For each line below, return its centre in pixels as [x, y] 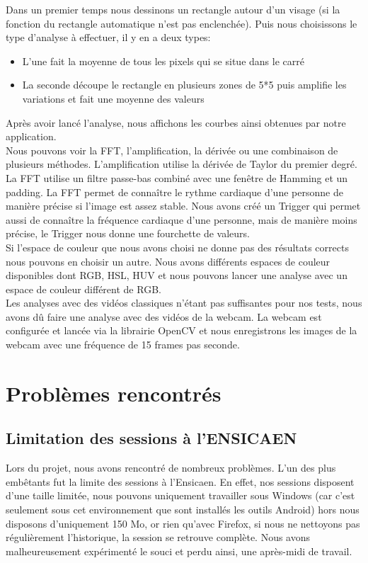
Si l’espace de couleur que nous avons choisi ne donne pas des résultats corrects [177, 247]
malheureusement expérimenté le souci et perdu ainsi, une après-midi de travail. [179, 551]
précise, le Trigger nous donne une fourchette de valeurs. [128, 233]
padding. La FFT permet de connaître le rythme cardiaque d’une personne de [174, 192]
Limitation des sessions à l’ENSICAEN [151, 438]
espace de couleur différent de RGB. [84, 289]
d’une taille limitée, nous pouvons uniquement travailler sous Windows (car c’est [180, 495]
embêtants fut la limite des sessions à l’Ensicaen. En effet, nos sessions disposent [180, 481]
